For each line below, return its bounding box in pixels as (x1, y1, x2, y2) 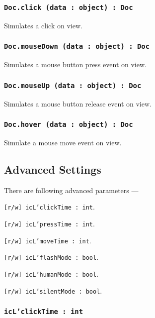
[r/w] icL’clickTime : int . (4, 202, 95, 212)
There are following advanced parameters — (4, 185, 139, 195)
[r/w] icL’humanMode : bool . (4, 268, 99, 279)
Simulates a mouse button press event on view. (4, 59, 147, 70)
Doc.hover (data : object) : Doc (4, 120, 133, 129)
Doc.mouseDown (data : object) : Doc (4, 42, 150, 51)
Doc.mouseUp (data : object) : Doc (4, 81, 142, 90)
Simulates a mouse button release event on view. (4, 98, 152, 108)
